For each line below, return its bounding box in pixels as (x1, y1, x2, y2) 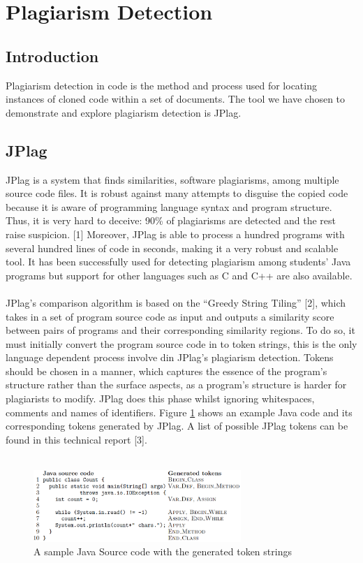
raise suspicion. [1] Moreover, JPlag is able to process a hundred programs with (6, 226, 345, 241)
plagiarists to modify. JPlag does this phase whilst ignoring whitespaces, (6, 391, 315, 406)
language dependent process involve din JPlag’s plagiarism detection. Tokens (6, 350, 334, 365)
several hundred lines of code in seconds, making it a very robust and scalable (6, 240, 339, 255)
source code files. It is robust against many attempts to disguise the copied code (6, 186, 348, 200)
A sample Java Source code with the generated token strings (34, 544, 292, 559)
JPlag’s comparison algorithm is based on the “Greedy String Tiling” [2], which (6, 295, 346, 309)
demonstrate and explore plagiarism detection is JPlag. (6, 105, 242, 119)
